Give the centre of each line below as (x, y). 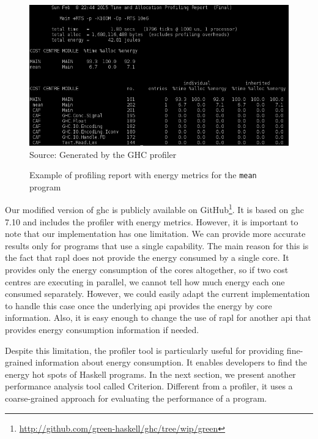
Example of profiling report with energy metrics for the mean (143, 175)
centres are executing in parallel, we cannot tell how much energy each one (145, 281)
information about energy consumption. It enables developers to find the (171, 362)
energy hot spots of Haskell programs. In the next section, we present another (150, 374)
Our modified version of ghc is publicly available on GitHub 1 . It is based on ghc (154, 209)
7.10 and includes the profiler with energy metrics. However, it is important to (152, 221)
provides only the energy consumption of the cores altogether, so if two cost (147, 270)
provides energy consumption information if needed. (102, 329)
